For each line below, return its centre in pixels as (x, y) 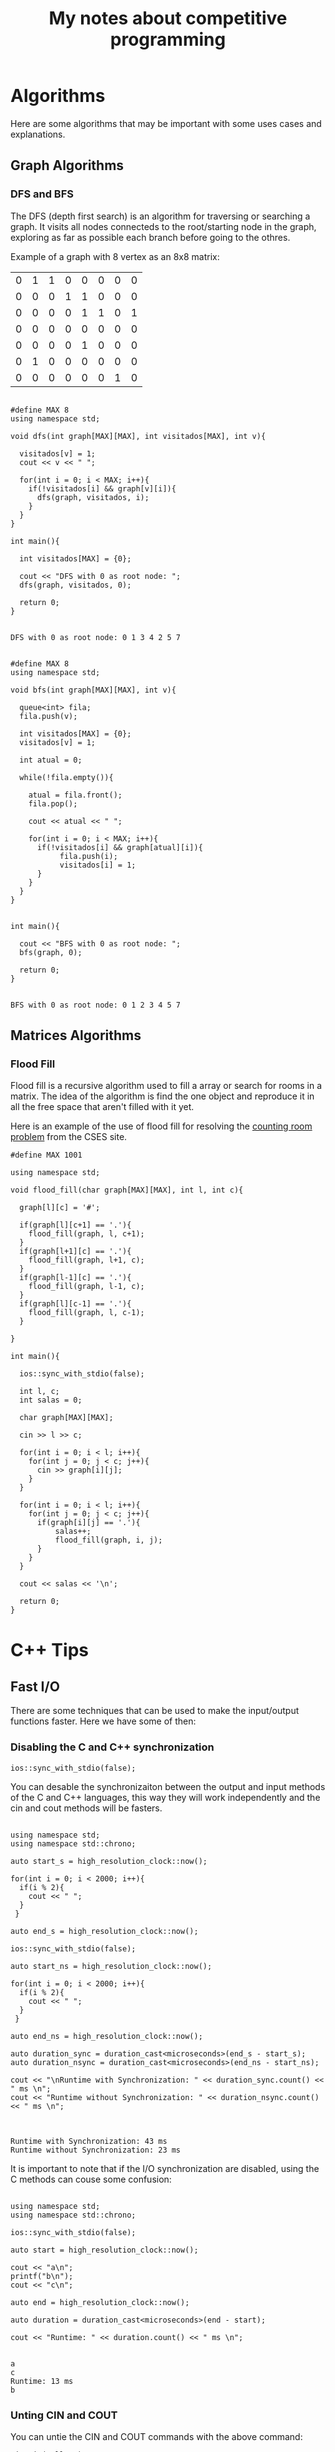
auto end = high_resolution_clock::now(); (100, 2302)
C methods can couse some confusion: (91, 2179)
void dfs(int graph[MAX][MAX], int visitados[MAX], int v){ (138, 436)
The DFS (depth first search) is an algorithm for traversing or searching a (160, 216)
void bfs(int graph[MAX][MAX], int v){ (93, 690)
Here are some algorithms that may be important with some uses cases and (166, 123)
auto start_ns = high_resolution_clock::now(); (111, 1966)
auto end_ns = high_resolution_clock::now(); (106, 2036)
